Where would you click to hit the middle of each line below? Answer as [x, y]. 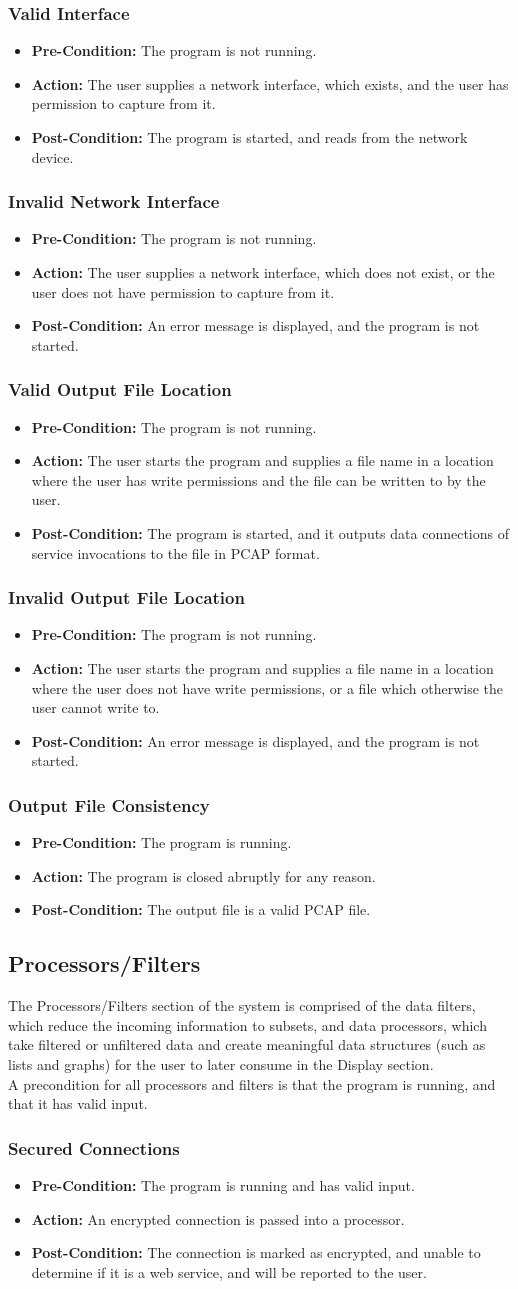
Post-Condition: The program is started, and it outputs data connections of [270, 532]
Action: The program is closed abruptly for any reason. [203, 875]
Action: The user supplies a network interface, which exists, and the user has [270, 83]
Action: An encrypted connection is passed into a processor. [218, 1218]
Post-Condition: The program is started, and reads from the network [249, 137]
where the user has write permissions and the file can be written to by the [258, 479]
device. [52, 156]
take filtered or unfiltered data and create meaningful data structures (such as [247, 1044]
